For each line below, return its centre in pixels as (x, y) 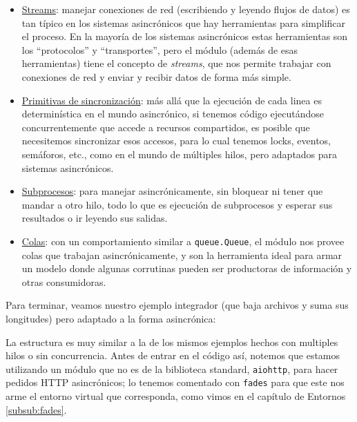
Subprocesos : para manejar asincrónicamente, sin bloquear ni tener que (172, 191)
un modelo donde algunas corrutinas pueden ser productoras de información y (187, 268)
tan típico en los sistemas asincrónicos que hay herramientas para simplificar (184, 22)
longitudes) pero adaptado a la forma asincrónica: (111, 318)
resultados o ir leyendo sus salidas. (95, 218)
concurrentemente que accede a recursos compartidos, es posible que (166, 127)
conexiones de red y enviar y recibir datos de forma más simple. (156, 76)
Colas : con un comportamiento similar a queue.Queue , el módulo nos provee (183, 241)
